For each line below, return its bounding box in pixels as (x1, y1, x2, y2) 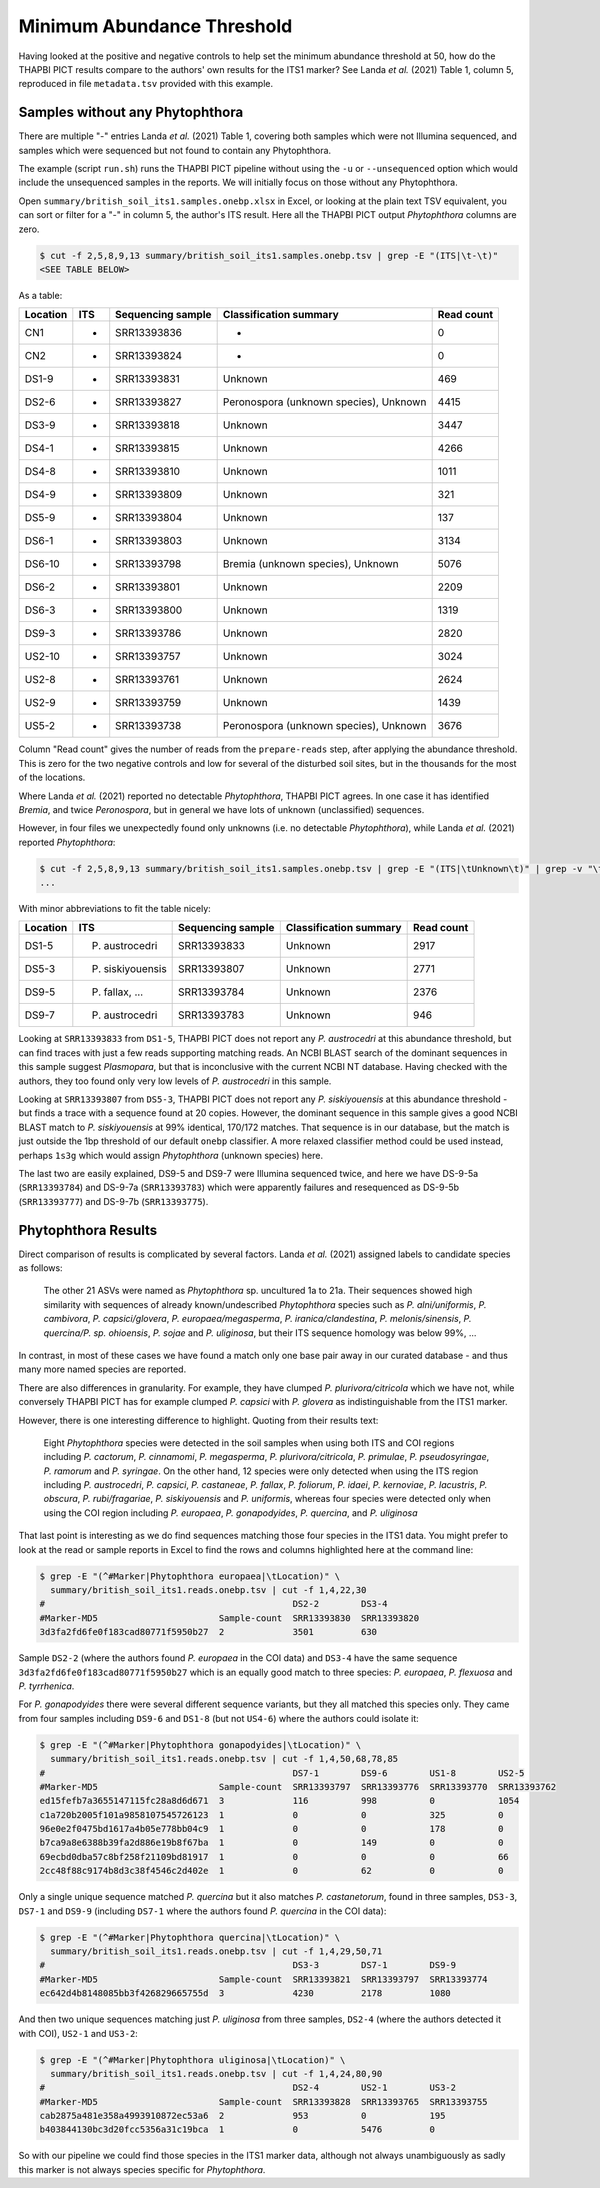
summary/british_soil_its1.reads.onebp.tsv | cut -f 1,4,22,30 (50, 1585, 367, 1596)
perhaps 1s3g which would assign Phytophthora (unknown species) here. (18, 1149, 324, 1161)
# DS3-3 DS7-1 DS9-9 (39, 1960, 457, 1971)
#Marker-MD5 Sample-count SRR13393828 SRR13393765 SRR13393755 (39, 2096, 489, 2107)
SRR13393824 (115, 349, 183, 363)
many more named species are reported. (18, 1363, 187, 1375)
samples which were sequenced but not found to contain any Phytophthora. (18, 144, 332, 156)
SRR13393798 (115, 557, 182, 571)
